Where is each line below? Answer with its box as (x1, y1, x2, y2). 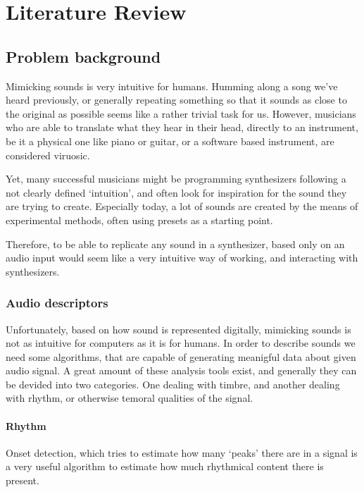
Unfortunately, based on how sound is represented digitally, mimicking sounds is (6, 321, 351, 336)
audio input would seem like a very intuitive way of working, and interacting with (6, 250, 358, 265)
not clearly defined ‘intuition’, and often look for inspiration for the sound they (6, 185, 347, 199)
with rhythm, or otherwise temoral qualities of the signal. (6, 390, 253, 405)
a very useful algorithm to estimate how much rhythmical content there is (6, 459, 324, 474)
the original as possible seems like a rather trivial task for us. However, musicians (6, 106, 356, 121)
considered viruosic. (6, 147, 90, 162)
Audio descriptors (6, 294, 108, 312)
